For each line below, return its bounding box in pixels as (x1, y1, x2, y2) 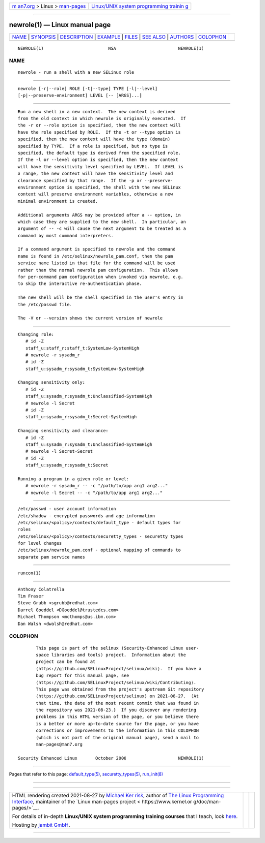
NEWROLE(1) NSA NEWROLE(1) (18, 45, 204, 51)
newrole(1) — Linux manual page (9, 21, 111, 29)
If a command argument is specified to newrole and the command (18, 247, 176, 252)
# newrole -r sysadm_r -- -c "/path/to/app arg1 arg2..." (25, 483, 168, 489)
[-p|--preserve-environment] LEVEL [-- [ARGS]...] (18, 93, 142, 98)
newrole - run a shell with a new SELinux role (18, 69, 134, 75)
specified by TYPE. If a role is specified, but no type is (18, 143, 168, 149)
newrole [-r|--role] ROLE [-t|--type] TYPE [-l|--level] (18, 86, 158, 91)
